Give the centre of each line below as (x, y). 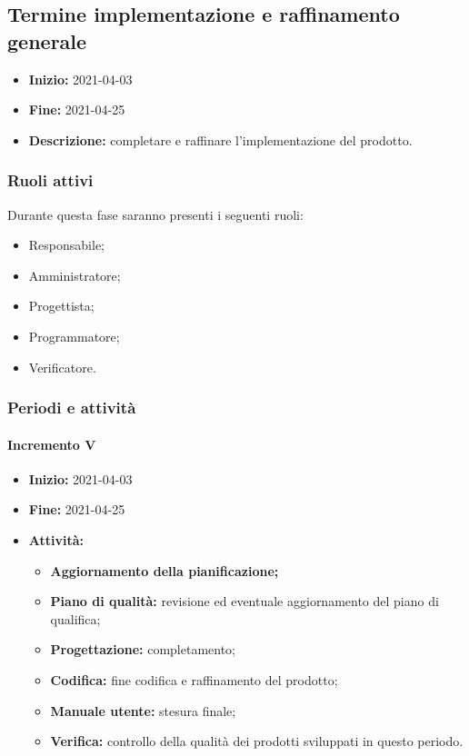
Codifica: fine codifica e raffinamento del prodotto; (194, 679)
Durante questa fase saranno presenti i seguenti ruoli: (155, 214)
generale (47, 40)
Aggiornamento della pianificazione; (165, 570)
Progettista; (61, 306)
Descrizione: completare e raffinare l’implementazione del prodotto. (220, 139)
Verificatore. (62, 367)
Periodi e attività (72, 408)
